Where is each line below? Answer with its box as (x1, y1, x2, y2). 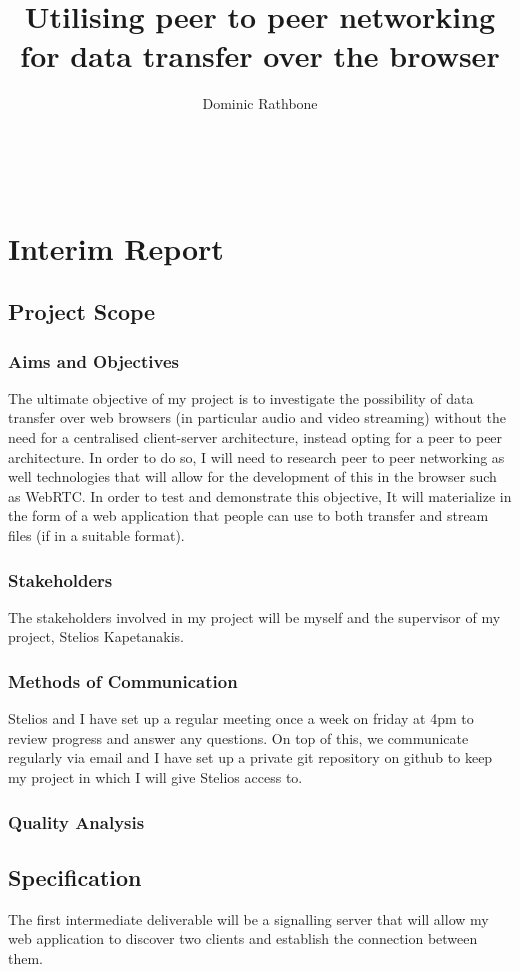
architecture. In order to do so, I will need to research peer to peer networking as (8, 446, 505, 467)
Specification (8, 861, 142, 892)
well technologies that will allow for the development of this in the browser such (8, 466, 497, 487)
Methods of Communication (8, 668, 238, 693)
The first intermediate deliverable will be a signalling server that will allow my (8, 908, 489, 929)
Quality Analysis (8, 809, 145, 834)
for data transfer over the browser (20, 35, 500, 76)
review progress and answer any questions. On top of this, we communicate (8, 727, 469, 748)
